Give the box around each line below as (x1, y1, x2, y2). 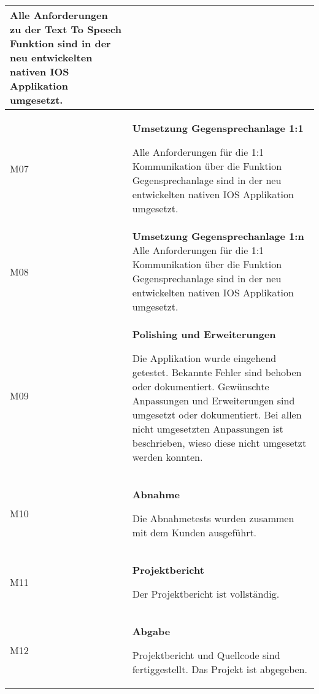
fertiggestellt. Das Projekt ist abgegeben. (132, 662, 307, 676)
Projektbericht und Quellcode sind (132, 648, 280, 662)
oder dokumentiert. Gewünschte (132, 379, 269, 393)
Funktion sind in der (10, 36, 111, 50)
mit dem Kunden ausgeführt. (132, 525, 257, 539)
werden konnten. (132, 450, 203, 464)
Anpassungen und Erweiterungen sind (132, 393, 295, 407)
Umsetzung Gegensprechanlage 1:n (132, 229, 304, 243)
